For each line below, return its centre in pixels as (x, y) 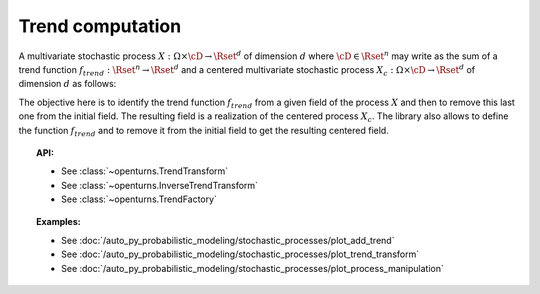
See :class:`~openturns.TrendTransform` (145, 171)
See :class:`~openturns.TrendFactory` (139, 199)
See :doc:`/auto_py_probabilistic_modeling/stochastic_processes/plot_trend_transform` (240, 254)
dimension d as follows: (67, 84)
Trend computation (100, 26)
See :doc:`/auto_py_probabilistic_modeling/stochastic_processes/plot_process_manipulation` (252, 268)
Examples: (58, 222)
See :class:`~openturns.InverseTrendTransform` (160, 185)
